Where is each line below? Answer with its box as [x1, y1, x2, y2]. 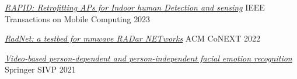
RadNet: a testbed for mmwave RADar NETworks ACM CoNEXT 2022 [5, 32, 260, 44]
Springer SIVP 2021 [5, 63, 76, 75]
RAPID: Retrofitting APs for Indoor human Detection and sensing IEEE [5, 1, 265, 13]
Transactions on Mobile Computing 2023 [5, 12, 151, 25]
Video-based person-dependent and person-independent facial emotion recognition [5, 51, 292, 64]
